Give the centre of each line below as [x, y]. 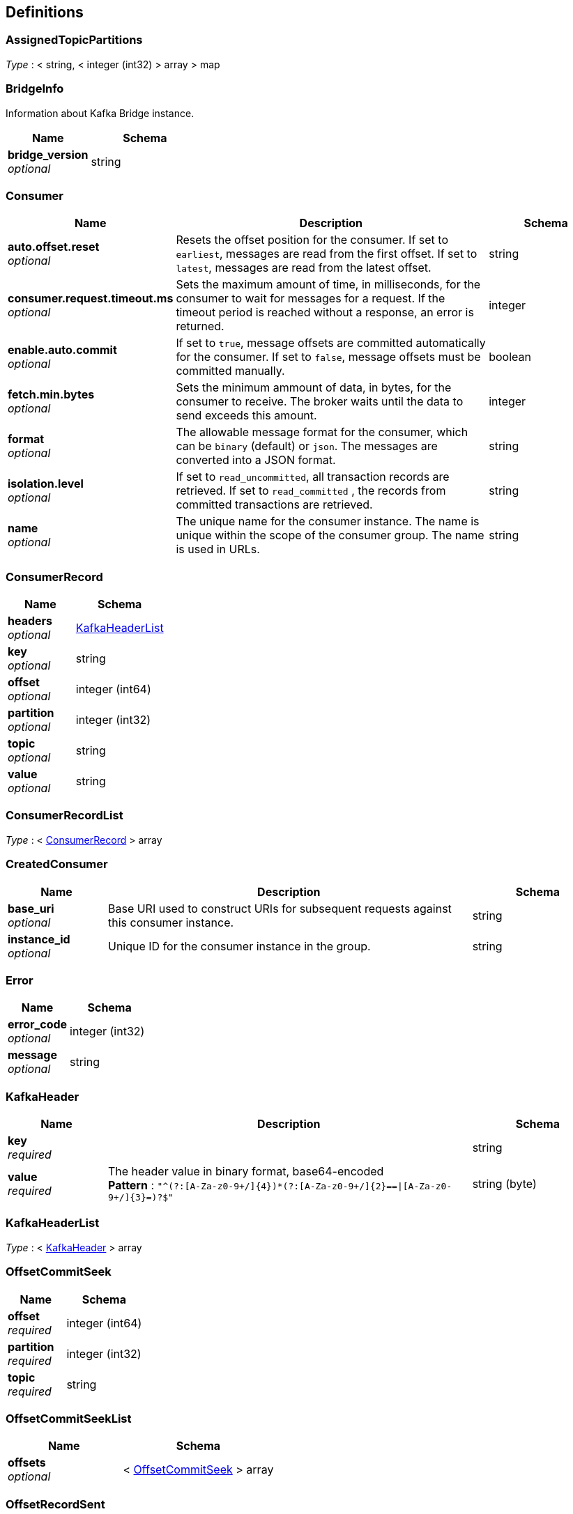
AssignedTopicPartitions [74, 40]
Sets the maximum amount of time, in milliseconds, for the [328, 285]
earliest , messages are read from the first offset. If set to [327, 254]
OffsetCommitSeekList [69, 1418]
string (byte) [504, 1183]
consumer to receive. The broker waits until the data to [320, 402]
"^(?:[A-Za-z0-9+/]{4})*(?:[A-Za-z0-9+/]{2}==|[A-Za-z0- [305, 1187]
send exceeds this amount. [246, 416]
